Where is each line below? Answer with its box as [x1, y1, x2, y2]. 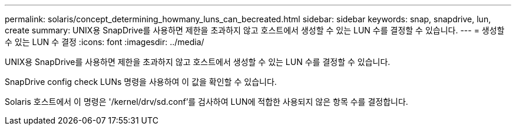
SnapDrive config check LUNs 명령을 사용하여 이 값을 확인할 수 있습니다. [5, 77, 277, 87]
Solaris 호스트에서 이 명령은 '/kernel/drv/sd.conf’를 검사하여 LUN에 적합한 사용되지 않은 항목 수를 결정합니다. [5, 97, 408, 107]
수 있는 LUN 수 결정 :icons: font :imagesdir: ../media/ [5, 37, 204, 47]
